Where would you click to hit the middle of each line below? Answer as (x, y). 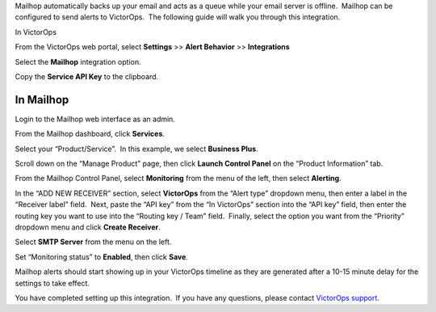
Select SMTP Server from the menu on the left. (93, 242)
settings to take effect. (52, 283)
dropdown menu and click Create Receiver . (88, 227)
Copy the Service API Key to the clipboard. (87, 76)
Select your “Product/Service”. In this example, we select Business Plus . (136, 149)
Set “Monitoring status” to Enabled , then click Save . (102, 257)
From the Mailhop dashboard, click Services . (90, 134)
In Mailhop (42, 100)
